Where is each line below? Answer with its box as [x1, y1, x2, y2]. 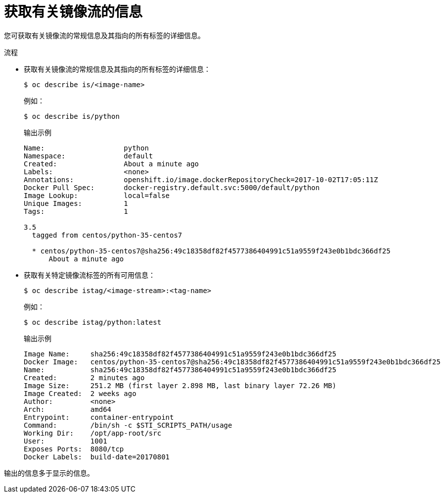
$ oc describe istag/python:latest [24, 318, 162, 326]
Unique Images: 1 [24, 199, 128, 207]
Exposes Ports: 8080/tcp [24, 445, 124, 453]
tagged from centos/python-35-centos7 [32, 231, 182, 239]
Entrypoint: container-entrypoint [24, 413, 174, 421]
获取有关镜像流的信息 [4, 3, 143, 20]
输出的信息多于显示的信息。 [4, 468, 94, 477]
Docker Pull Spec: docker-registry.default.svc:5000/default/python [24, 183, 320, 192]
